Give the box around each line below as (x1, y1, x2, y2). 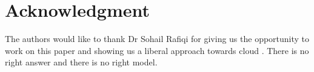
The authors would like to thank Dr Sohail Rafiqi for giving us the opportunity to (5, 32, 310, 45)
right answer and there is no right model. (5, 56, 158, 68)
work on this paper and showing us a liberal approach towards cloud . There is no (5, 44, 309, 56)
